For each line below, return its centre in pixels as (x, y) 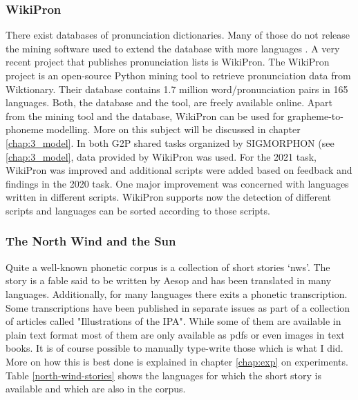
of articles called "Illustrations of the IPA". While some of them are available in (173, 321)
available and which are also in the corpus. (96, 389)
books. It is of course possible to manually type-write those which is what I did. (175, 348)
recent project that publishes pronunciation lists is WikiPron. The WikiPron (168, 62)
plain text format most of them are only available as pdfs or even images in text (175, 334)
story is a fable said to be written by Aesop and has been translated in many (169, 280)
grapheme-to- (315, 116)
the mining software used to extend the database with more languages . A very (173, 48)
